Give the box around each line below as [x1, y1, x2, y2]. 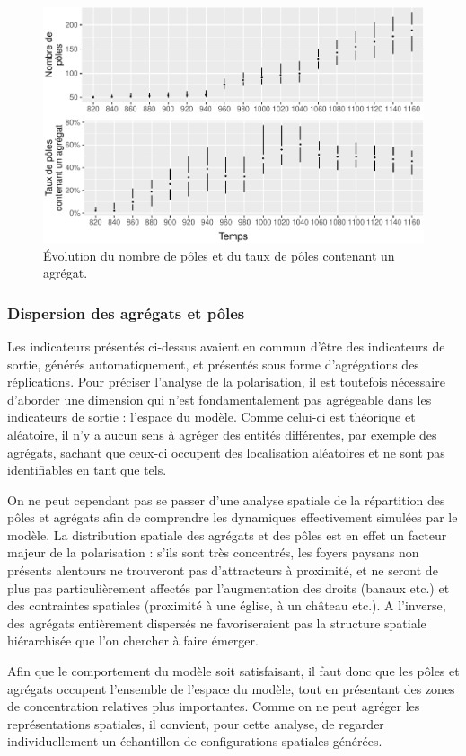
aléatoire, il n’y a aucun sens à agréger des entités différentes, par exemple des [7, 424, 437, 443]
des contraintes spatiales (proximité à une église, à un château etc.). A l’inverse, [7, 596, 446, 615]
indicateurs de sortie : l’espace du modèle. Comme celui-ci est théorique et [7, 407, 416, 426]
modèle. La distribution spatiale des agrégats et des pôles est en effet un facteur [7, 525, 447, 544]
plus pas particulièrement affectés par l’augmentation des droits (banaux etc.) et [7, 578, 450, 597]
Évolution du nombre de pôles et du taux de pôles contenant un [43, 245, 395, 264]
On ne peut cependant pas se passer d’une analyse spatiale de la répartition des [7, 490, 445, 509]
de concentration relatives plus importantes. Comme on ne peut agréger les [7, 697, 420, 716]
